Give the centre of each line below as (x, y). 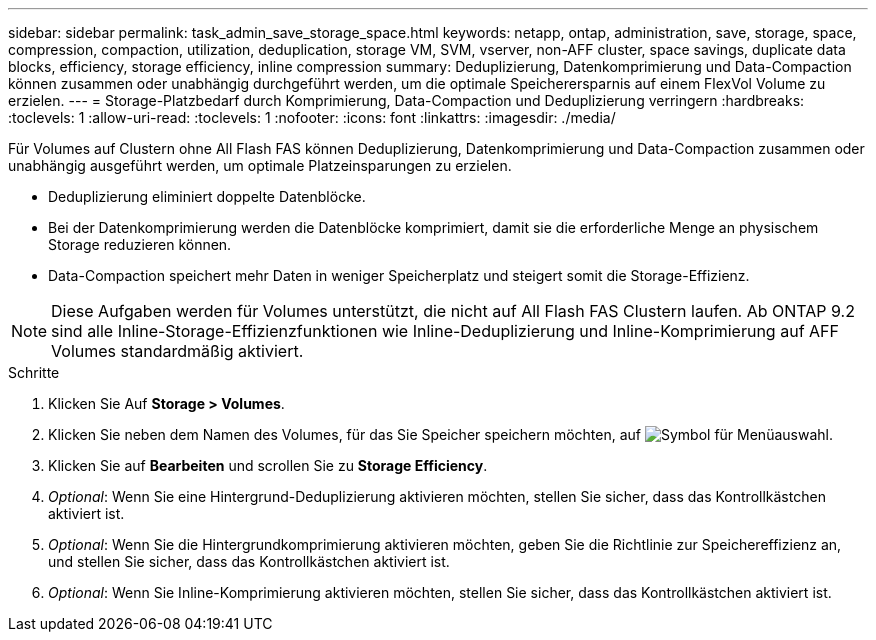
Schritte (34, 372)
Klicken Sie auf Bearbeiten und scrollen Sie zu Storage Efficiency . (268, 465)
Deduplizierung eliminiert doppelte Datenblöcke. (207, 196)
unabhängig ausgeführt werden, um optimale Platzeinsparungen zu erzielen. (260, 165)
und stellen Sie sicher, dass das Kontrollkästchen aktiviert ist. (249, 561)
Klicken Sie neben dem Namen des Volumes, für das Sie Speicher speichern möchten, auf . (440, 434)
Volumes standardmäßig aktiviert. (177, 351)
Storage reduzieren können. (140, 244)
